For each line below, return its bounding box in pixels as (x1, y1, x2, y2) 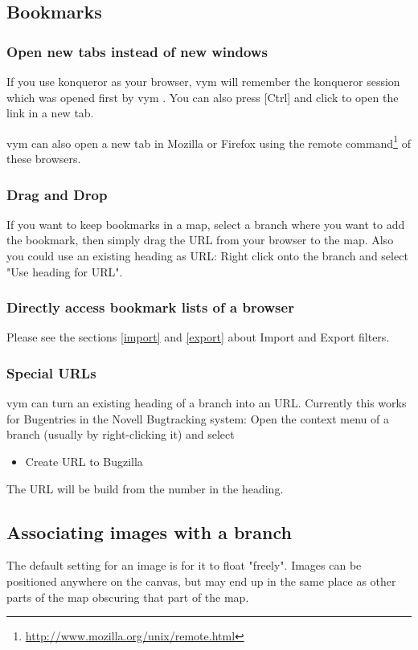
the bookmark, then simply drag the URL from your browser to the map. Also (6, 231, 394, 248)
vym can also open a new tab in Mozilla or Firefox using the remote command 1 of (6, 132, 411, 151)
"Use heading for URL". (6, 263, 123, 280)
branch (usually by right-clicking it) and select (6, 426, 235, 443)
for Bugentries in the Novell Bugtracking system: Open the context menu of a (6, 410, 389, 427)
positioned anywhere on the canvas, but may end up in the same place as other (6, 573, 396, 590)
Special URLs (6, 362, 96, 382)
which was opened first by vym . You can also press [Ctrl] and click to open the (6, 88, 399, 105)
